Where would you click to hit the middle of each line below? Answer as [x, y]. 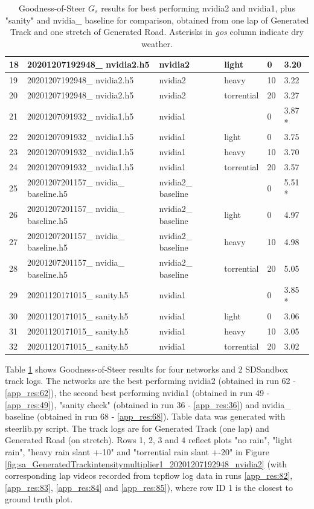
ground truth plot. [39, 499]
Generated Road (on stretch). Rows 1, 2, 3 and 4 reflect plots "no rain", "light [149, 440]
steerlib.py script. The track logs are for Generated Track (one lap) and [137, 428]
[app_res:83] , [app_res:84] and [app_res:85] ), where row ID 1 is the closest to [149, 487]
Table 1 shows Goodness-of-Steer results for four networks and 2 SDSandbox [147, 369]
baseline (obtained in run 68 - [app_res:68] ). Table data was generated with [145, 416]
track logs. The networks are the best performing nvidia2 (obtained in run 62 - [150, 381]
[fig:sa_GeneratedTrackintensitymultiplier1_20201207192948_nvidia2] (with [146, 463]
